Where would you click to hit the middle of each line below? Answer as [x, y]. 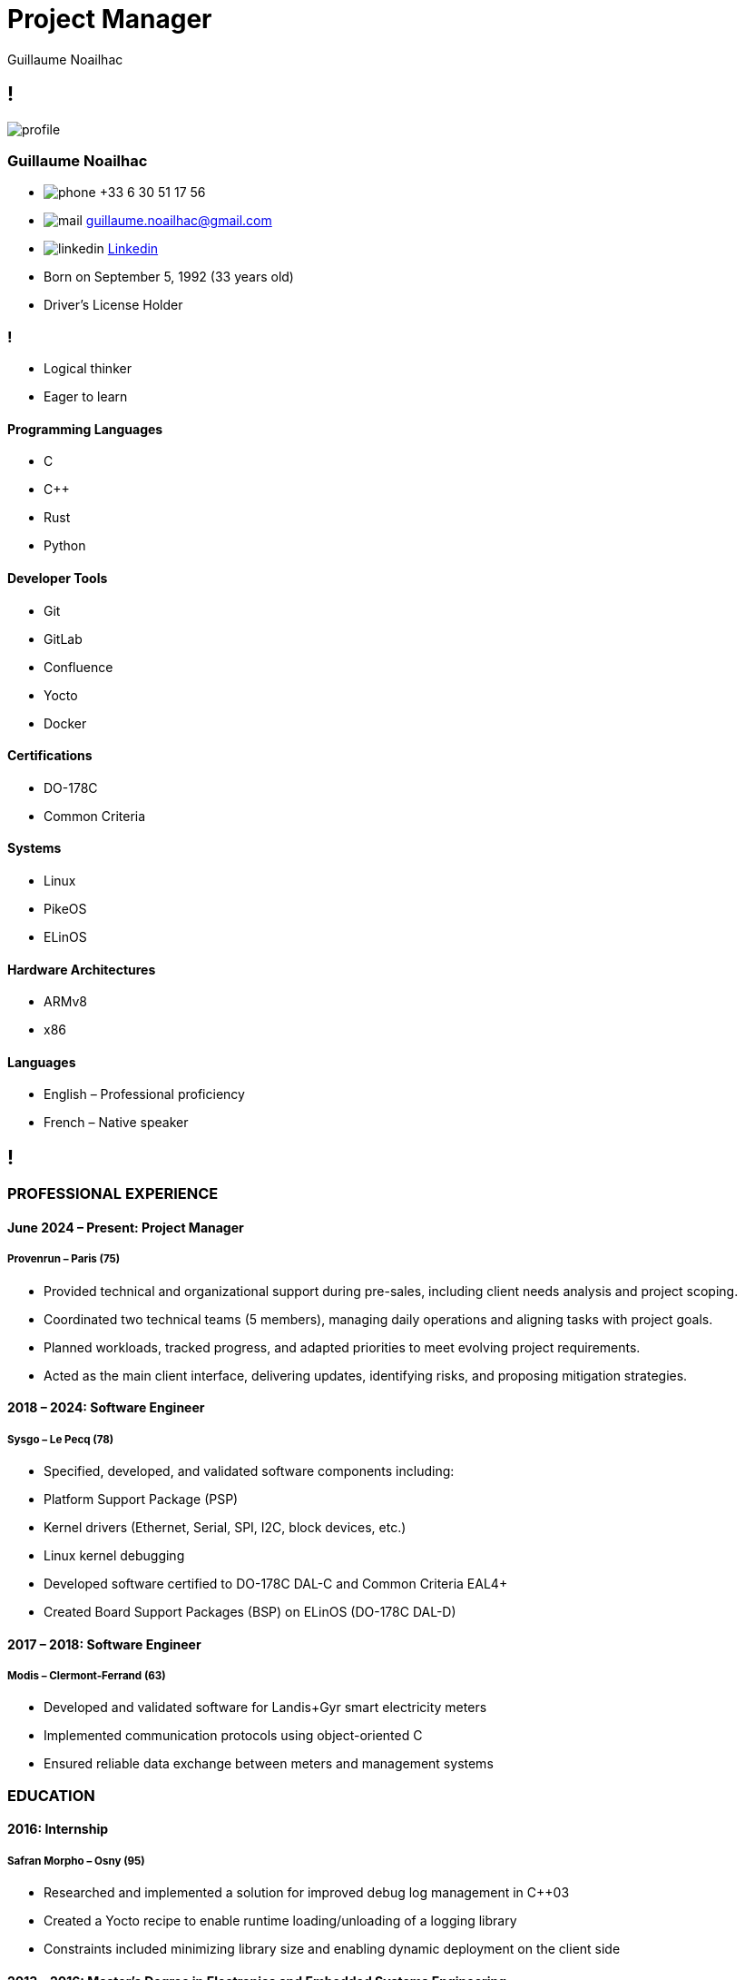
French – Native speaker [116, 1123]
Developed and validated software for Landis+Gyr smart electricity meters [265, 1708]
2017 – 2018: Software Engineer [104, 1644]
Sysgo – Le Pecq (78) [61, 1439]
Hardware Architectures [82, 969]
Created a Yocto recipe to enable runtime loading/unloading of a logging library [280, 1921]
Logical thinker [88, 369]
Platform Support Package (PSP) [141, 1500]
